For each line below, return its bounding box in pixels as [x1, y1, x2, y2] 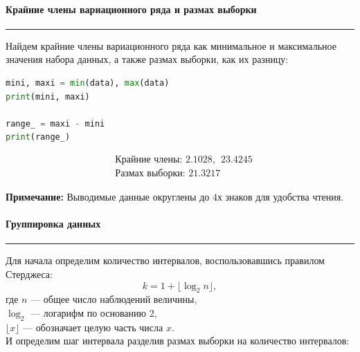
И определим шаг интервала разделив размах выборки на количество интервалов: [6, 333, 350, 348]
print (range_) [6, 132, 71, 142]
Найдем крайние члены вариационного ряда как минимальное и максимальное [6, 38, 336, 53]
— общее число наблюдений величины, [30, 292, 197, 306]
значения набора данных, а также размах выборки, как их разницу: [6, 52, 289, 66]
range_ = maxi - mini [6, 118, 105, 129]
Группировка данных [6, 216, 101, 231]
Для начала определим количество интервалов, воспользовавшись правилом [6, 253, 325, 268]
